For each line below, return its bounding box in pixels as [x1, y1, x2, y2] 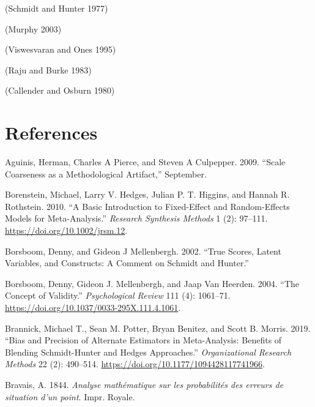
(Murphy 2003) [5, 22, 62, 35]
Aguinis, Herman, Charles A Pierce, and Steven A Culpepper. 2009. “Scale [5, 155, 286, 168]
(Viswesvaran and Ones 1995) [5, 43, 116, 56]
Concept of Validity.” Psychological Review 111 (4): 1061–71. [5, 289, 231, 302]
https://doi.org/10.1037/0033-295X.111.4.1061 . [5, 301, 181, 314]
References [5, 120, 98, 145]
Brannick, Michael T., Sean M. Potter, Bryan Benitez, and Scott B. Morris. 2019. [5, 321, 311, 334]
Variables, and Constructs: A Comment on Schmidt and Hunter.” [5, 256, 249, 269]
